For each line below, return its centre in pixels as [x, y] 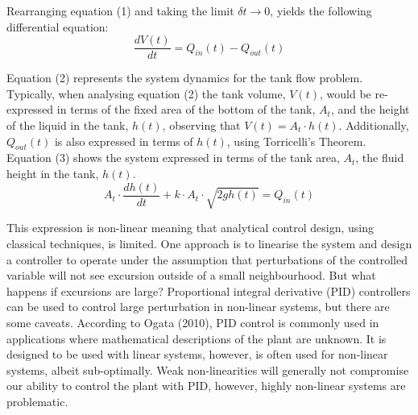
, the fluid [380, 158]
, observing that [201, 125]
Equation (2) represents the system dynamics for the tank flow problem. [185, 78]
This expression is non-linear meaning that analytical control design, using [190, 228]
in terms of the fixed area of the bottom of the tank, [186, 109]
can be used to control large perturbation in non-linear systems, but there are [198, 307]
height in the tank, [53, 174]
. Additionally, [374, 125]
